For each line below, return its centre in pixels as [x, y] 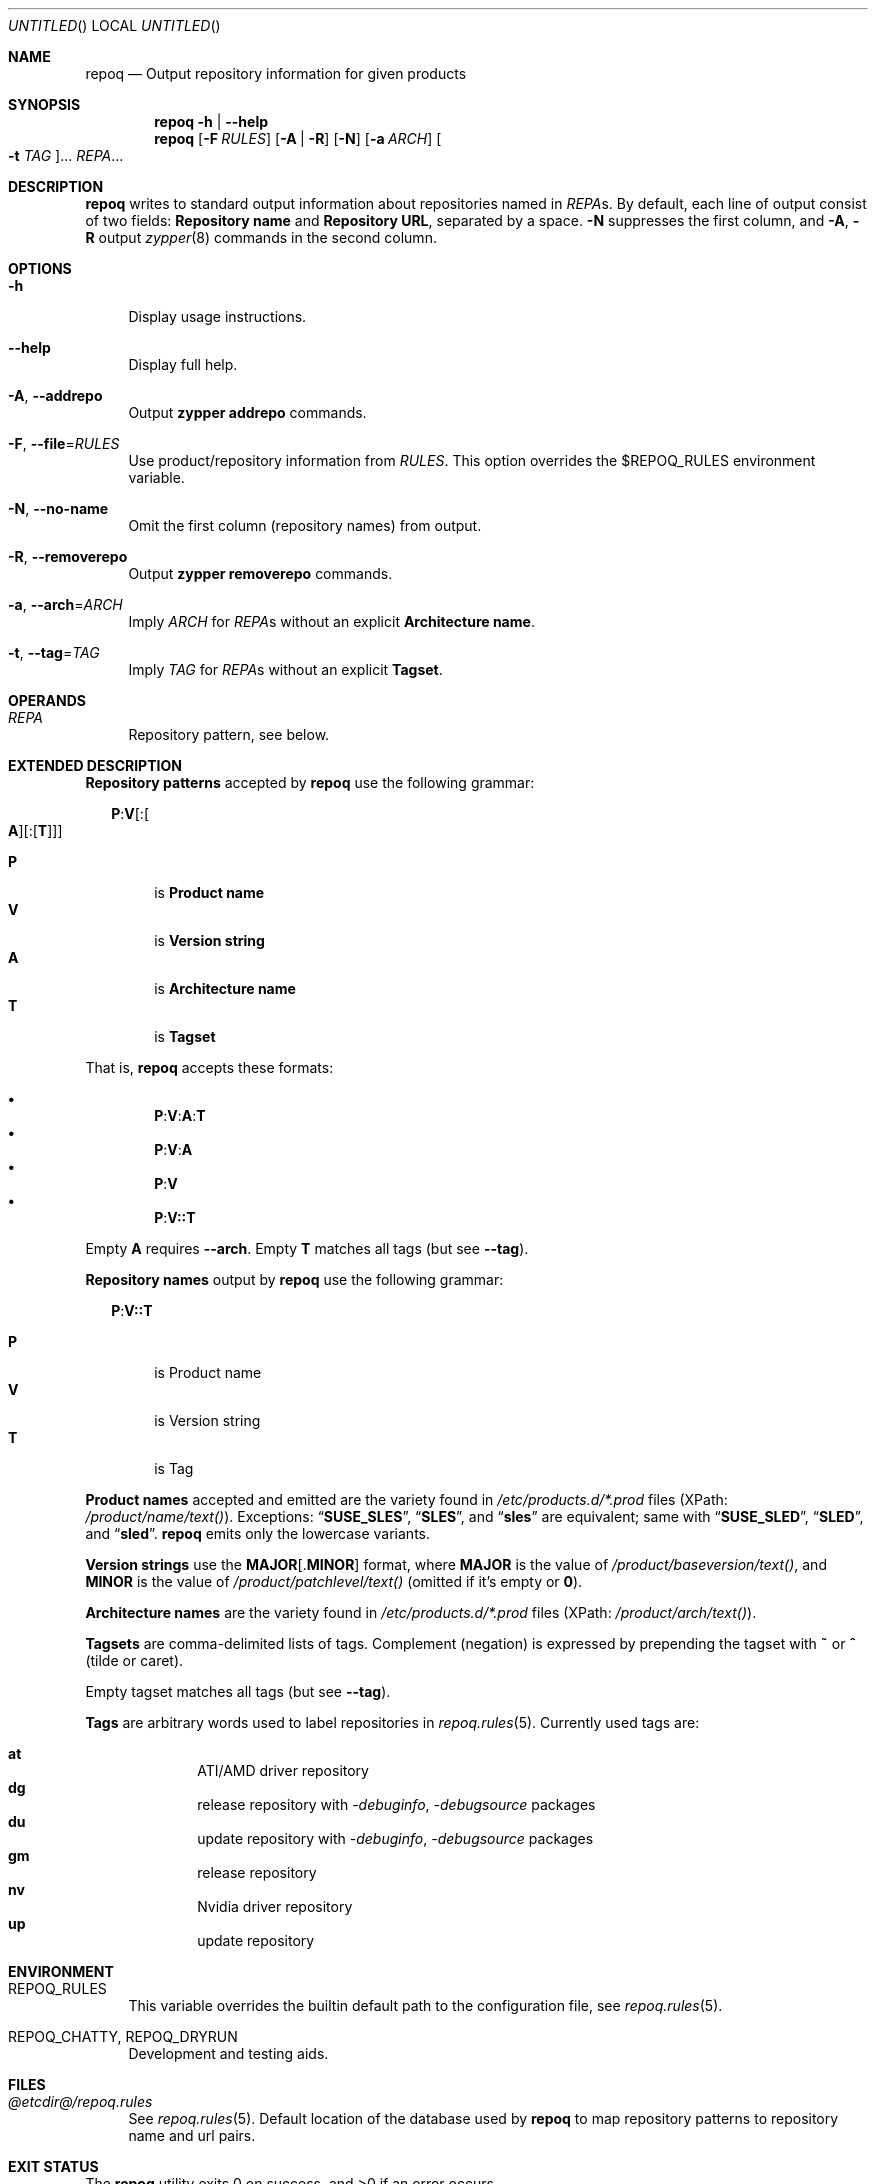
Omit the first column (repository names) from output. [305, 525]
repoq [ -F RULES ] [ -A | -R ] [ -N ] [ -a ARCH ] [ [298, 138]
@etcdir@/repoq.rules [80, 2101]
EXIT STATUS [53, 2166]
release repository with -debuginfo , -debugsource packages [396, 1804]
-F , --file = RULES [64, 443]
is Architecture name [225, 988]
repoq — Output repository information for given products [276, 73]
